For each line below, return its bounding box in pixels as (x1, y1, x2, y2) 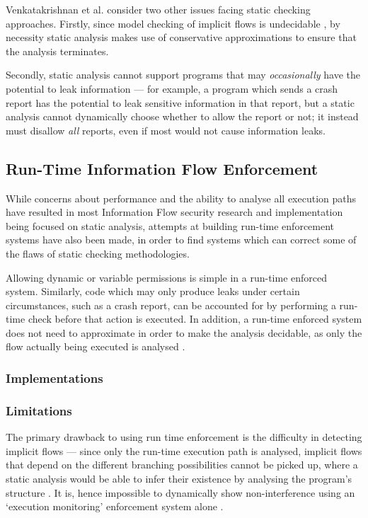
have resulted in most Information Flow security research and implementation (6, 205, 343, 219)
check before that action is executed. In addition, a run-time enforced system (28, 311, 362, 326)
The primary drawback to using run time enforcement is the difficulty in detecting (6, 430, 362, 444)
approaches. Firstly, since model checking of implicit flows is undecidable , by (6, 16, 340, 30)
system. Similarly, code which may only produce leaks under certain (6, 284, 300, 299)
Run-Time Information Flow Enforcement (6, 157, 318, 179)
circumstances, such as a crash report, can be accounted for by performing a (6, 297, 336, 312)
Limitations (6, 401, 72, 419)
